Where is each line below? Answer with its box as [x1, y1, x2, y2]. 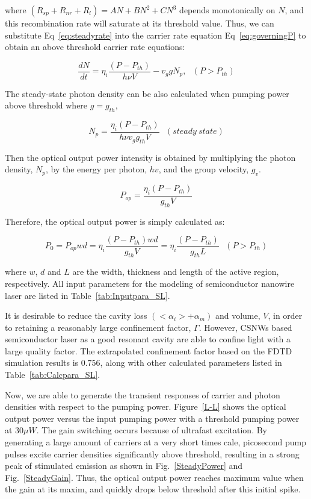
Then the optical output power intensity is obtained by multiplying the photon [5, 151, 296, 163]
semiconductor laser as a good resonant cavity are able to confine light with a [5, 333, 291, 345]
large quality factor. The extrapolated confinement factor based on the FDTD [5, 344, 292, 357]
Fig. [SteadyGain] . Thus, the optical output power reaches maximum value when [5, 471, 304, 483]
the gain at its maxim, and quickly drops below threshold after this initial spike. [5, 483, 301, 495]
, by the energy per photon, [46, 163, 147, 175]
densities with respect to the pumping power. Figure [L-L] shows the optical [5, 400, 286, 413]
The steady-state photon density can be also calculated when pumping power [5, 87, 289, 99]
